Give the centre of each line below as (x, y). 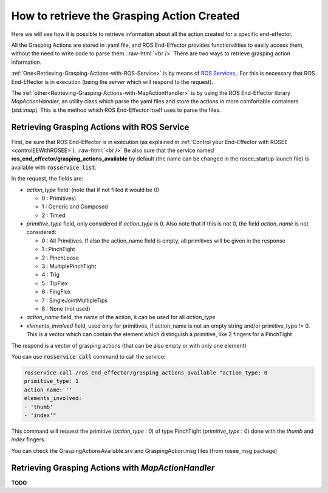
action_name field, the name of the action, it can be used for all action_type (121, 317)
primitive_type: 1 (51, 381)
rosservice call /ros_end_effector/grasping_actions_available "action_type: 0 (146, 373)
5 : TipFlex (55, 283)
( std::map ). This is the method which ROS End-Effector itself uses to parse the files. (116, 110)
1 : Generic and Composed (75, 207)
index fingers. (28, 440)
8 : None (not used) (66, 309)
